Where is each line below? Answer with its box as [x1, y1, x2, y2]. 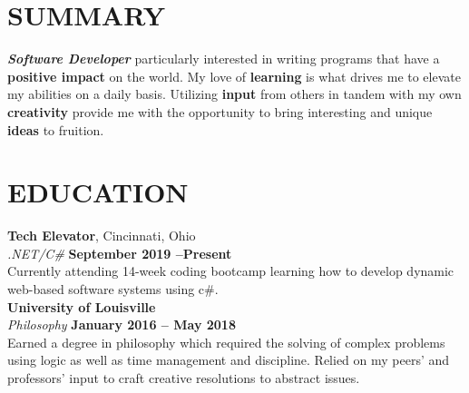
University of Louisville [7, 297, 156, 316]
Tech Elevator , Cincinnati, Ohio [7, 226, 196, 245]
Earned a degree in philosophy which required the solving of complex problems [7, 332, 445, 351]
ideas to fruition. [7, 120, 104, 139]
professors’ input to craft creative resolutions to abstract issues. [7, 368, 360, 387]
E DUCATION [7, 173, 189, 211]
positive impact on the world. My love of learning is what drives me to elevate [7, 66, 461, 85]
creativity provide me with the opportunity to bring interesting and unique [7, 102, 433, 121]
